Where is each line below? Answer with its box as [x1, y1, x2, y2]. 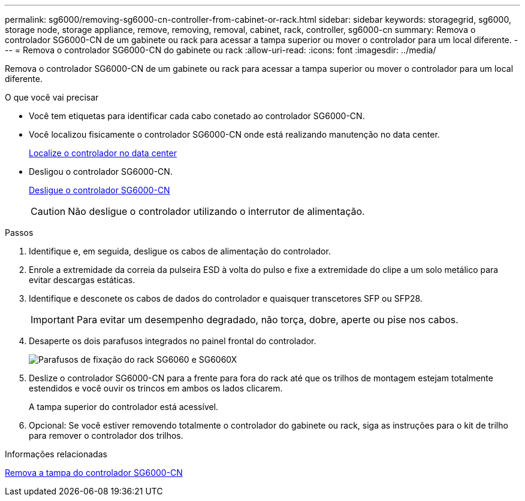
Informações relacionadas [5, 449, 107, 459]
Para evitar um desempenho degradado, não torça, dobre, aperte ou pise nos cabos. [76, 314, 458, 326]
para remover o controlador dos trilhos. [29, 430, 183, 441]
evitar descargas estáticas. [29, 275, 135, 285]
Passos [5, 227, 34, 238]
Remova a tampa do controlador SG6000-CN [5, 467, 183, 478]
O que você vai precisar [5, 92, 99, 102]
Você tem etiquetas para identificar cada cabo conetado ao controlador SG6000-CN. [29, 111, 365, 121]
